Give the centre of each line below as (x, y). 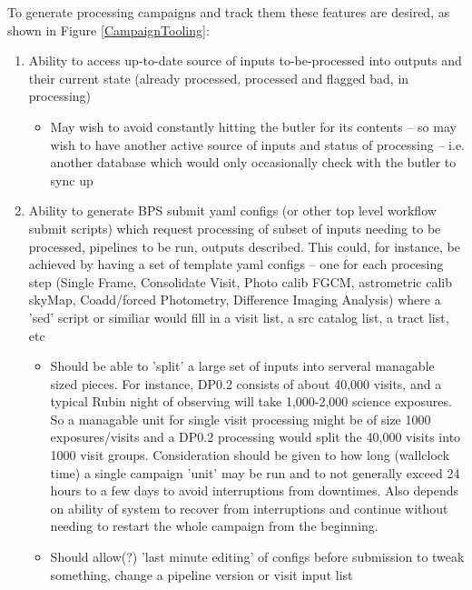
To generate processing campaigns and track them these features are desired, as (229, 12)
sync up (72, 180)
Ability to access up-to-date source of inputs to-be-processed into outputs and (245, 60)
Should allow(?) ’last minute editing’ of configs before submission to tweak (257, 557)
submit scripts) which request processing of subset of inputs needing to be (235, 228)
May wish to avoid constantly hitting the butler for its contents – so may (253, 126)
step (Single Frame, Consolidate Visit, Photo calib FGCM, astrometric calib (241, 281)
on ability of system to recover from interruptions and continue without (249, 508)
